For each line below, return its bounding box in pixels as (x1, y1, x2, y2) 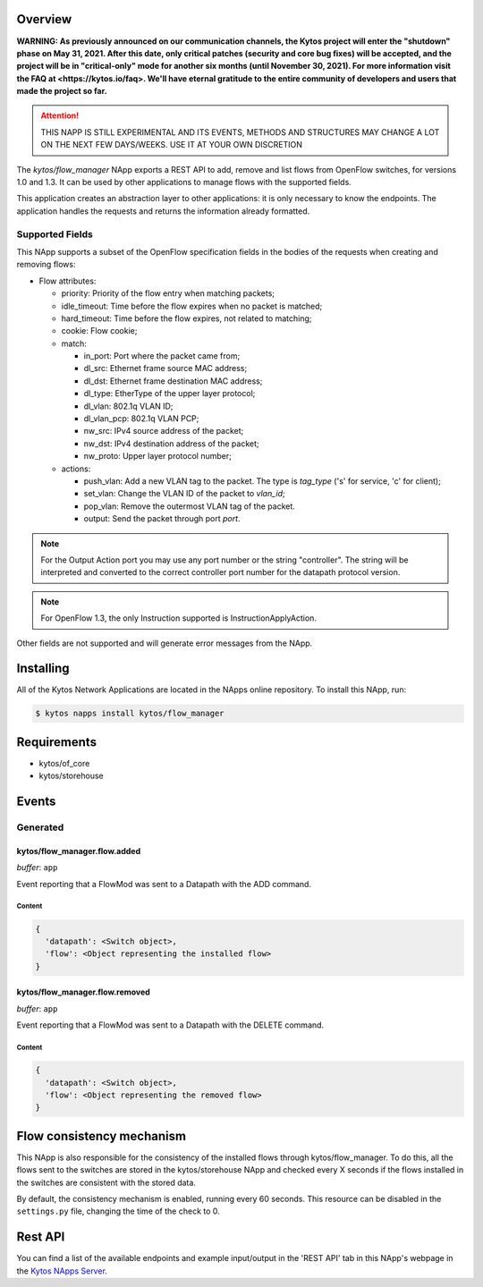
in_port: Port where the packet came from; (83, 351, 241, 361)
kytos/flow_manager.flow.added (16, 845, 141, 856)
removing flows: (16, 259, 76, 270)
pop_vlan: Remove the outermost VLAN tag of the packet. (83, 501, 295, 512)
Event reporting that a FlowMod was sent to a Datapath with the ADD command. (16, 878, 312, 889)
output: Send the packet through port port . (83, 513, 241, 524)
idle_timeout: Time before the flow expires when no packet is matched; (61, 301, 323, 311)
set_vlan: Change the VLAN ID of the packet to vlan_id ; (83, 488, 285, 499)
